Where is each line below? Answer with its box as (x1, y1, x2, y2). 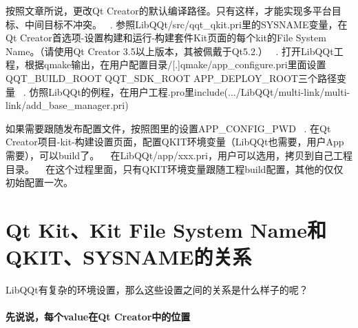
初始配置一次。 (6, 175, 73, 189)
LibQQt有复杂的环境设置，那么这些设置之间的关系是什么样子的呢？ (6, 283, 308, 297)
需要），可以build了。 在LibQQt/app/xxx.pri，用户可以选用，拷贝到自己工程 (6, 147, 352, 162)
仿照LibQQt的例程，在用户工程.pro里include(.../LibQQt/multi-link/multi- (29, 84, 350, 99)
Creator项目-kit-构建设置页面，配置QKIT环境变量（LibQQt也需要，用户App (6, 134, 344, 149)
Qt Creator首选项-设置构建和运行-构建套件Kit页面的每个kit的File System (6, 30, 326, 45)
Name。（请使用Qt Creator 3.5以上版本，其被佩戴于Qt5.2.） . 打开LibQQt (6, 43, 334, 58)
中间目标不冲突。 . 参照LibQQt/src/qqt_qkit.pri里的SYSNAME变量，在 (24, 17, 348, 31)
